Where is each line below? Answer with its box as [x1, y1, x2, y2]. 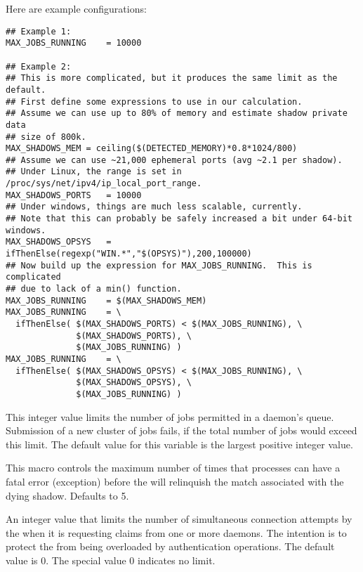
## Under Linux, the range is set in [6, 167, 182, 177]
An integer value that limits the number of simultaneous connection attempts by [6, 512, 352, 526]
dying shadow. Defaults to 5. [6, 488, 129, 502]
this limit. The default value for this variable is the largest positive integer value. [6, 436, 353, 451]
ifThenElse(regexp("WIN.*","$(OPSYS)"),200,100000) [6, 249, 252, 259]
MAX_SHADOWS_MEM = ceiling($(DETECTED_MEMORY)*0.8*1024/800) [6, 143, 298, 154]
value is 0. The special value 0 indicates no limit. [6, 552, 216, 567]
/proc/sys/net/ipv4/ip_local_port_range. [6, 178, 202, 189]
